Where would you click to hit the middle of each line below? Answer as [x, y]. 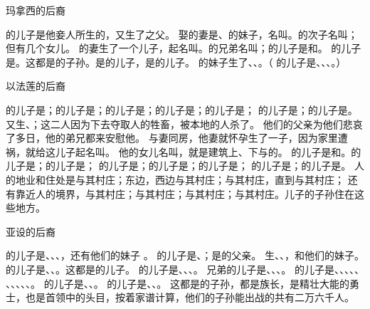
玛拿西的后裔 [36, 10]
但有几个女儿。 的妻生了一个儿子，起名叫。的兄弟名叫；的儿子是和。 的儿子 [184, 48]
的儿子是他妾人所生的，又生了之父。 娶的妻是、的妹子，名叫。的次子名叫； [182, 34]
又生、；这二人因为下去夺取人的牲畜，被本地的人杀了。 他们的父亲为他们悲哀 [184, 124]
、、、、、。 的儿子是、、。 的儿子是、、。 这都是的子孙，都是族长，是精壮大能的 [178, 283]
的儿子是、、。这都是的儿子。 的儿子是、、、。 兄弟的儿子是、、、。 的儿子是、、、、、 [185, 269]
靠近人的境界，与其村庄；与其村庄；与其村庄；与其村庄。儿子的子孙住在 [185, 193]
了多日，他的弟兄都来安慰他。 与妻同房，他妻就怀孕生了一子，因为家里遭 [177, 138]
